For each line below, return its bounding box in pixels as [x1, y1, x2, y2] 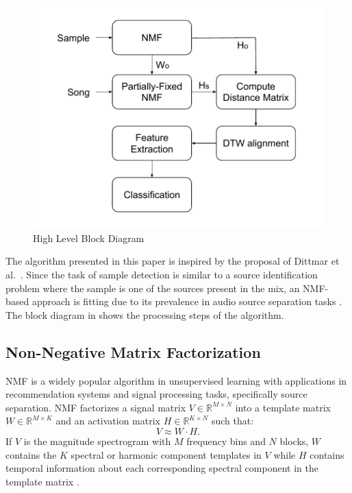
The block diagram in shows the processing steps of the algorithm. [5, 307, 284, 322]
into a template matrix [235, 400, 331, 414]
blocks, [279, 433, 309, 448]
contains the [5, 447, 57, 461]
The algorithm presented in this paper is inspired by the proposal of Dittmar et [5, 254, 340, 268]
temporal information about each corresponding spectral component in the [5, 461, 318, 475]
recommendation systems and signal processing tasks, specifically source [5, 387, 307, 401]
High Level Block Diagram [33, 230, 144, 245]
